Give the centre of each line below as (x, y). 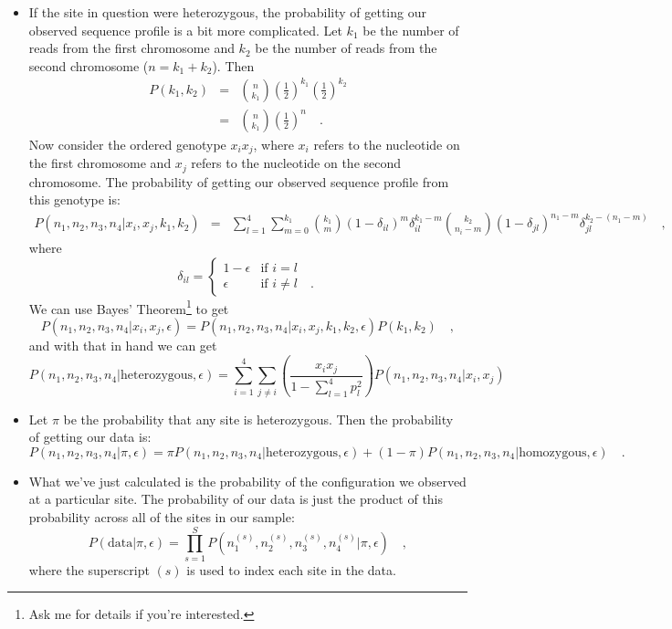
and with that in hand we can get (123, 345)
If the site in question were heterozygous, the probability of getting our (227, 12)
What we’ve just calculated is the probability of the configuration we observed (247, 481)
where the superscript (89, 569)
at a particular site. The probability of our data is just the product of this (236, 499)
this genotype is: (74, 199)
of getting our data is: (90, 437)
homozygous (553, 452)
